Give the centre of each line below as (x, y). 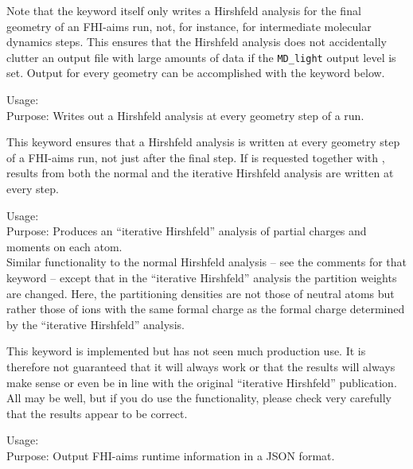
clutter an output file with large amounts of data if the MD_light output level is (201, 57)
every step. (33, 188)
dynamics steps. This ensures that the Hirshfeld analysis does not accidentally (197, 42)
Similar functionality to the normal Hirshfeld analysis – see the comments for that (206, 262)
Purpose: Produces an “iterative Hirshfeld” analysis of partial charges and (187, 231)
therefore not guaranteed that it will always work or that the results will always (201, 366)
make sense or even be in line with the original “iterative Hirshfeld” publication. (202, 382)
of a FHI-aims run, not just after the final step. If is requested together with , (196, 157)
